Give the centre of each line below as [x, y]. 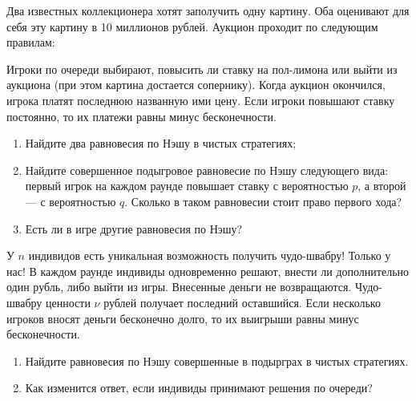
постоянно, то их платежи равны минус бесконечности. [141, 116]
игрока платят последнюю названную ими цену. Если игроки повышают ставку [201, 100]
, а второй [382, 186]
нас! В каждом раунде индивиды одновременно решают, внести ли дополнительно [208, 271]
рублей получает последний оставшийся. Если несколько [242, 302]
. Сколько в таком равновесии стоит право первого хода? [263, 201]
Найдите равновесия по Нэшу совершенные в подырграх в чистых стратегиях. [217, 360]
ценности [68, 302]
